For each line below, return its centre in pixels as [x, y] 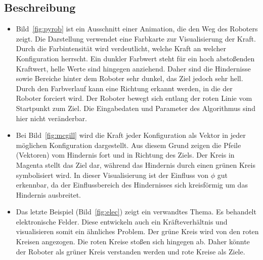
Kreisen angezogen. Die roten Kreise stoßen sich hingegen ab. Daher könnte [133, 242]
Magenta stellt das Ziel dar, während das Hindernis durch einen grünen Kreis [136, 164]
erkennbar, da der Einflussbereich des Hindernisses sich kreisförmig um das [132, 185]
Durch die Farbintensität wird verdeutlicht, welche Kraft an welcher [121, 48]
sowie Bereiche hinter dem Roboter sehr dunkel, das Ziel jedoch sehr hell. [129, 78]
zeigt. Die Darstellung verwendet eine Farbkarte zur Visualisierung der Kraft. [136, 38]
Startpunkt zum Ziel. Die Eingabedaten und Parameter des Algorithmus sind [136, 108]
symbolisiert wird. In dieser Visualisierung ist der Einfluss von [112, 175]
